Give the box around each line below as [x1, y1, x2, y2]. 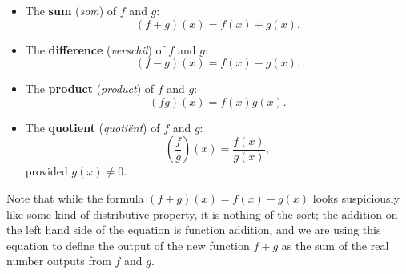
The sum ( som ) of [25, 2, 117, 18]
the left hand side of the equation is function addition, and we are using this [6, 221, 381, 238]
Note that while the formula [6, 189, 144, 206]
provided [25, 163, 68, 179]
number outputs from [6, 252, 111, 269]
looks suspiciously [312, 189, 400, 206]
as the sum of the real [281, 236, 389, 253]
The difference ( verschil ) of [25, 41, 165, 58]
